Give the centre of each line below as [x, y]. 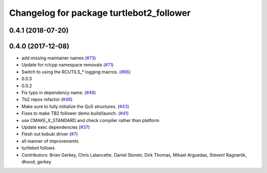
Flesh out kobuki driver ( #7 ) [50, 134]
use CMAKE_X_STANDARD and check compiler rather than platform [90, 120]
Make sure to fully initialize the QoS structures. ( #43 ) [75, 106]
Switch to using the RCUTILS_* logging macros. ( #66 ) [76, 72]
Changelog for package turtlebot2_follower [100, 13]
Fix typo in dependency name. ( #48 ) [59, 93]
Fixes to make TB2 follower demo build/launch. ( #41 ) [75, 113]
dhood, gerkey [36, 162]
